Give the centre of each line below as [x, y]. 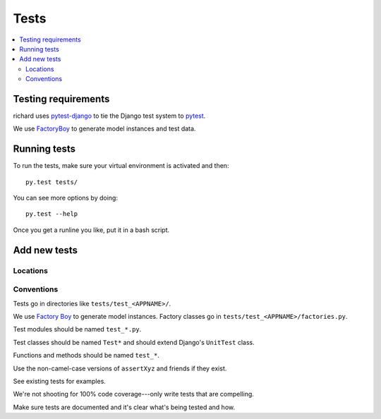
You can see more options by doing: [65, 198]
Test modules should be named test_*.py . [77, 329]
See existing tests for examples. [59, 381]
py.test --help [52, 214]
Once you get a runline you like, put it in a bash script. [91, 230]
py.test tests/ [52, 182]
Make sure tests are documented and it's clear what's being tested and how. [124, 407]
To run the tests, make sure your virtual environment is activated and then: [121, 166]
